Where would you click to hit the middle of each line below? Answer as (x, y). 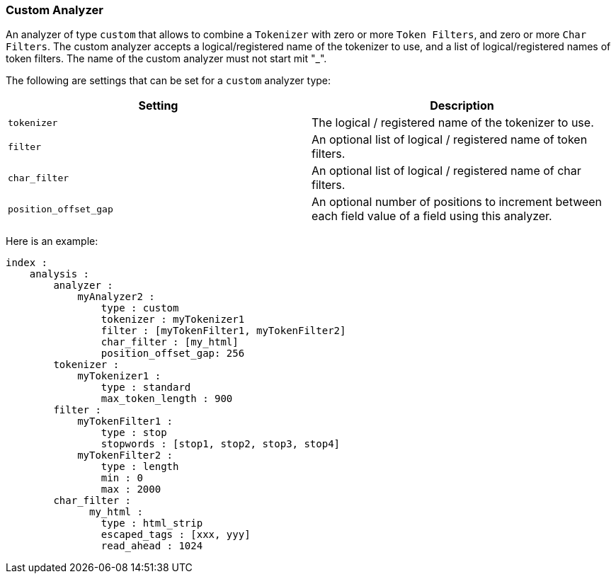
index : (27, 263)
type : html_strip (152, 523)
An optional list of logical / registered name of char (446, 171)
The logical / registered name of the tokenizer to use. (453, 123)
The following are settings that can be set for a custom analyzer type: (169, 81)
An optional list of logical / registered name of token (450, 140)
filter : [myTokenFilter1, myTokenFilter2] (223, 331)
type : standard (146, 388)
